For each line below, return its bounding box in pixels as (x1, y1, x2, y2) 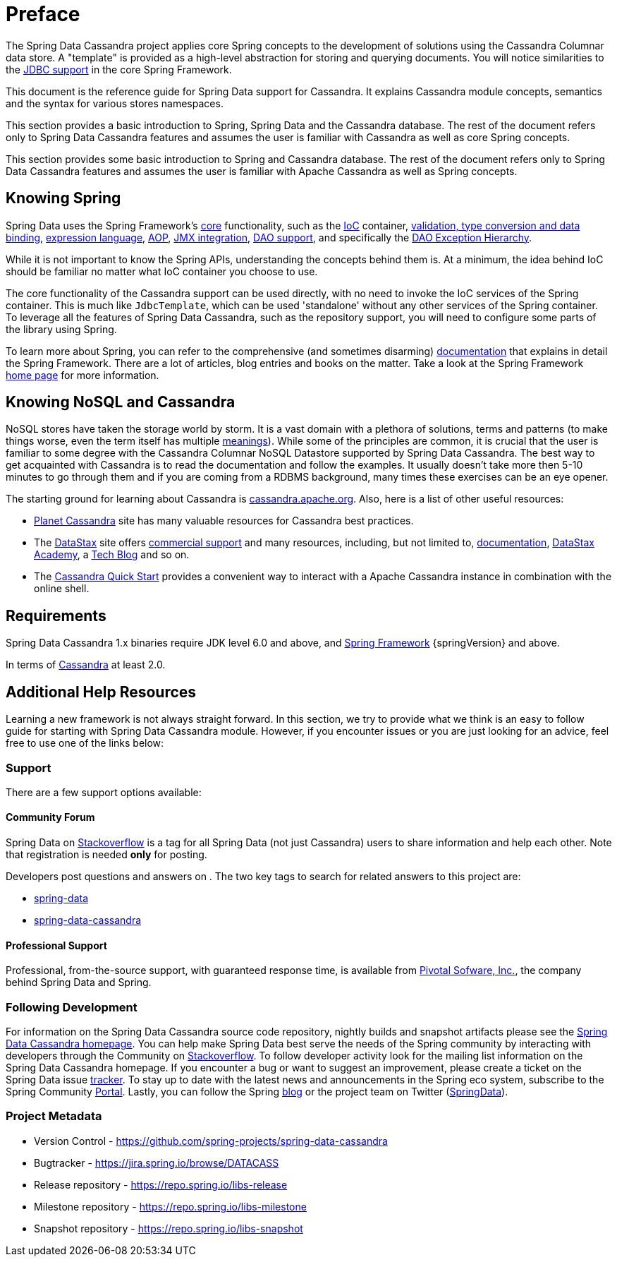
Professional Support (6, 939, 107, 951)
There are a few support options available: (6, 786, 202, 798)
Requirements (6, 606, 106, 625)
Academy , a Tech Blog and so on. (34, 548, 190, 561)
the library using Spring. (6, 323, 117, 335)
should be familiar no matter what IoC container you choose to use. (6, 265, 318, 277)
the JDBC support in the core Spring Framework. (6, 63, 232, 76)
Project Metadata (6, 1109, 102, 1124)
